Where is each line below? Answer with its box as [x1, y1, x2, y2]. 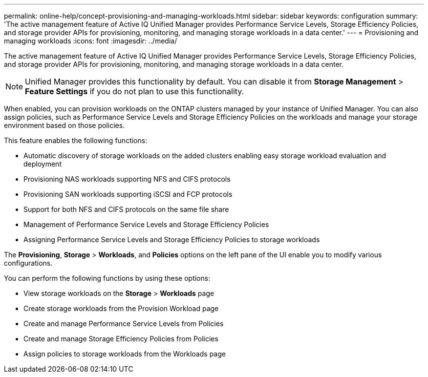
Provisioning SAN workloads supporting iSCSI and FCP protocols [23, 190, 233, 198]
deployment [23, 160, 62, 168]
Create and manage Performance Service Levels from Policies [23, 319, 224, 328]
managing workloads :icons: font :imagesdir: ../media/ [4, 37, 177, 45]
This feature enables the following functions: [4, 136, 148, 145]
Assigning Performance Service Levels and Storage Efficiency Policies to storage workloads [23, 235, 320, 244]
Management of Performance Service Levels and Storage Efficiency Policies [23, 220, 269, 229]
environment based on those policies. [4, 121, 125, 129]
